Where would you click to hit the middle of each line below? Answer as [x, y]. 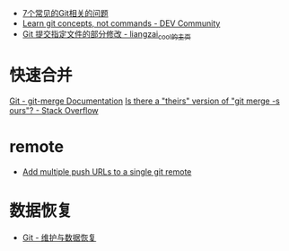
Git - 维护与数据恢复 [59, 238]
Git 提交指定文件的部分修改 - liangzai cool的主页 [106, 35]
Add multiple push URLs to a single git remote [107, 171]
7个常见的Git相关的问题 [66, 13]
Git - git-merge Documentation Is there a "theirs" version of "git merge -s [144, 101]
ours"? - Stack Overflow [54, 110]
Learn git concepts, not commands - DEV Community [121, 23]
